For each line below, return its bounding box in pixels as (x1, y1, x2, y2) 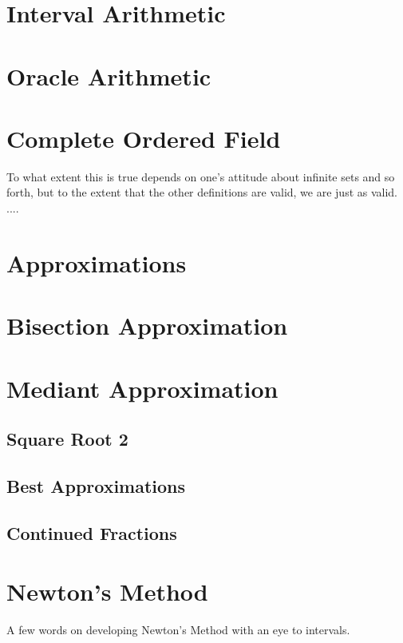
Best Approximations (6, 473, 186, 498)
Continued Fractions (6, 520, 177, 545)
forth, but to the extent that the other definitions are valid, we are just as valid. (6, 184, 398, 200)
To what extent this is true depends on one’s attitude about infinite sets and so (6, 168, 395, 185)
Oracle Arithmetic (6, 59, 211, 92)
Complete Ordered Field (6, 121, 281, 154)
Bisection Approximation (6, 309, 288, 342)
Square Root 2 (6, 427, 128, 451)
